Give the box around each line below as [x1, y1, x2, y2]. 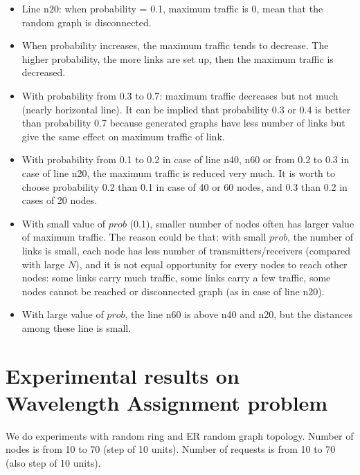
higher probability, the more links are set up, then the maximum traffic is [21, 51, 334, 66]
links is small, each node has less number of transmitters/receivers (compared [21, 243, 350, 257]
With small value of [21, 216, 106, 230]
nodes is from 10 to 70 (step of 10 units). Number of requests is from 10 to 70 [6, 442, 336, 456]
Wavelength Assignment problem [6, 388, 328, 416]
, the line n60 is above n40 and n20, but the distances [125, 307, 352, 322]
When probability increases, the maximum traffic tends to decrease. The [21, 38, 329, 53]
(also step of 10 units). [6, 455, 101, 469]
